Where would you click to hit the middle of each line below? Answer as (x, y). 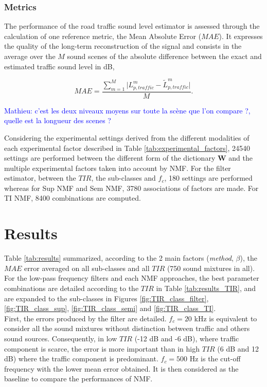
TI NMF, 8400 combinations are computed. (73, 198)
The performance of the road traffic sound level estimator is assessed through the (132, 26)
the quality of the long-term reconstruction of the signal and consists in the (123, 46)
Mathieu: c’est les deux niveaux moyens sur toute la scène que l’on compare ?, (127, 110)
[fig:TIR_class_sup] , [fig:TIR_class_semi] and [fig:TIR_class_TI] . (110, 308)
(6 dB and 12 (238, 348)
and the (241, 158)
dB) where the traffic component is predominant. (81, 359)
